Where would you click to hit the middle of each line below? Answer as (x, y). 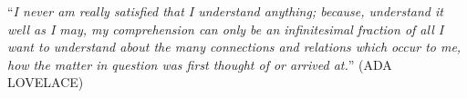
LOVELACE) (46, 82)
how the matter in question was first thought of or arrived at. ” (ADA (200, 64)
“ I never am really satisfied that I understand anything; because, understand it (225, 11)
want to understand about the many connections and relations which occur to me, (234, 47)
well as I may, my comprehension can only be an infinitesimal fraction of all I (226, 29)
